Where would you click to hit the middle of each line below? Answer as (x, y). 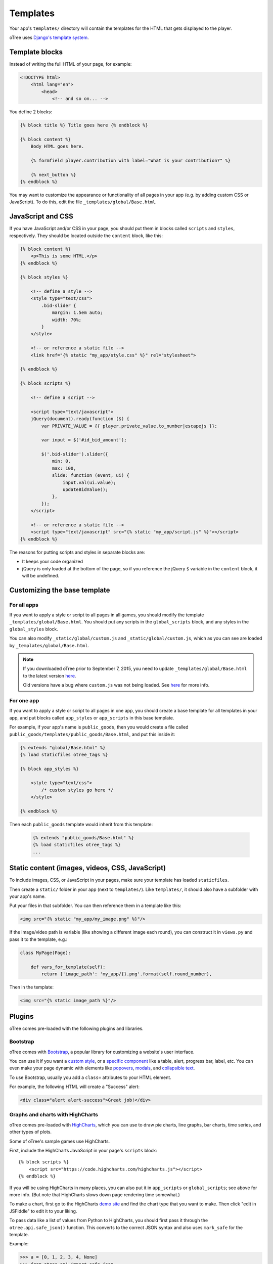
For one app (24, 700)
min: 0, (61, 461)
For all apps (24, 605)
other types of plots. (31, 1132)
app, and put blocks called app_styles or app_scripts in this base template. (92, 717)
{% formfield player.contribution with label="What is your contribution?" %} (131, 160)
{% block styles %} (44, 277)
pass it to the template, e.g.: (38, 939)
